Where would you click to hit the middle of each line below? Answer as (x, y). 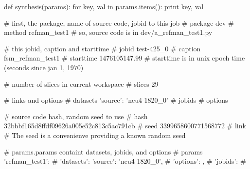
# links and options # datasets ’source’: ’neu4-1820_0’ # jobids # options (116, 100)
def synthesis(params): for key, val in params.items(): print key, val (104, 6)
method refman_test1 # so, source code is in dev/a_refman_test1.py (108, 32)
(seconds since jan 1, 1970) (44, 67)
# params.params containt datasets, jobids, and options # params (103, 151)
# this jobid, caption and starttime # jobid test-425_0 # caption (102, 48)
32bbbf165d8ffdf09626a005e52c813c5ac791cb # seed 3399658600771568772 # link (125, 126)
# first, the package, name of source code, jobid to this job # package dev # (119, 23)
